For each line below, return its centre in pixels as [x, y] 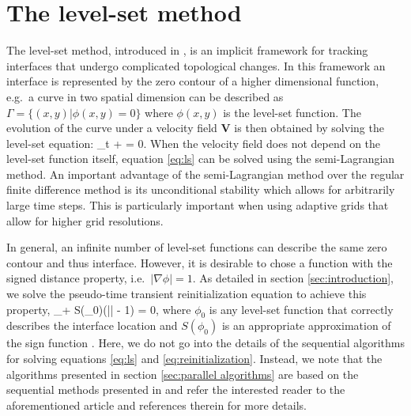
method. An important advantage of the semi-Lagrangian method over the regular [205, 174]
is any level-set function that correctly [301, 309]
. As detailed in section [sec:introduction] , [293, 278]
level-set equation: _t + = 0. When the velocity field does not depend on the [194, 143]
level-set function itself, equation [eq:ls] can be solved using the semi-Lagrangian [201, 159]
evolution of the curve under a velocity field [112, 128]
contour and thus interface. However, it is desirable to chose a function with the [200, 262]
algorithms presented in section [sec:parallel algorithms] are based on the [183, 374]
